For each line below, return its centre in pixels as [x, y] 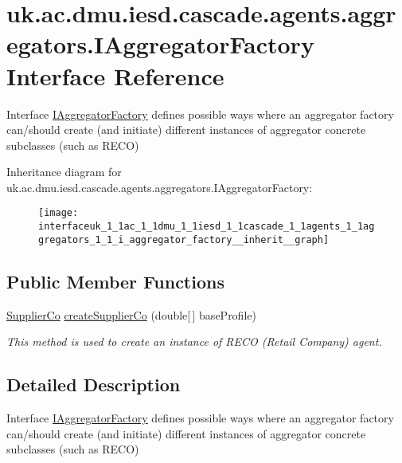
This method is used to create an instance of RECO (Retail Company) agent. [194, 341]
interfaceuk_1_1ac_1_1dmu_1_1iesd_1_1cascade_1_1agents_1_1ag [207, 227]
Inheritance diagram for [64, 172]
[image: [59, 213]
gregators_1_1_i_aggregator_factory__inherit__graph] [184, 239]
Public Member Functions [115, 281]
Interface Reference [115, 75]
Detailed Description [94, 385]
